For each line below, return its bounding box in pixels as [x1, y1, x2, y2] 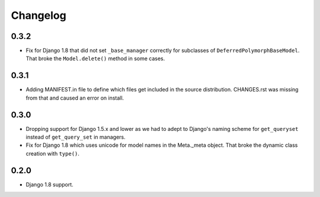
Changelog [11, 9, 66, 22]
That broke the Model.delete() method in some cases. [25, 55, 165, 62]
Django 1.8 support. [25, 180, 73, 188]
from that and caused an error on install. [25, 94, 124, 101]
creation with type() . [25, 150, 80, 157]
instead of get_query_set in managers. [25, 133, 126, 141]
